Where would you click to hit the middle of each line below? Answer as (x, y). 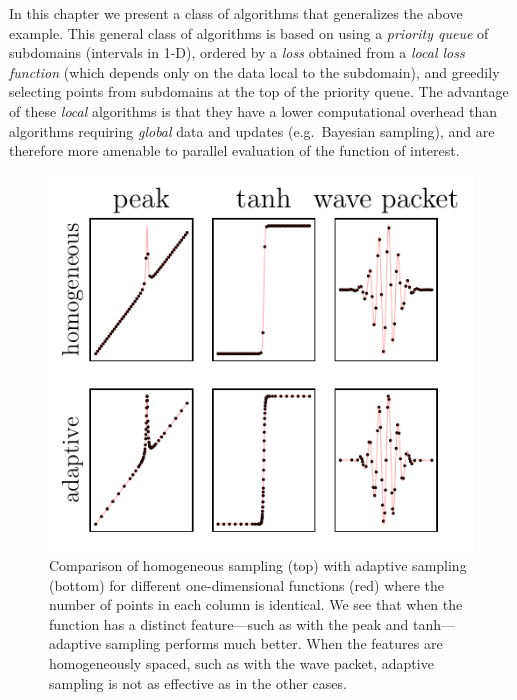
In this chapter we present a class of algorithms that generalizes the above (236, 13)
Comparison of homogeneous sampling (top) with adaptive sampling (258, 565)
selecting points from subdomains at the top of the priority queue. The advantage (259, 91)
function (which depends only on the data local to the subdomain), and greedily (254, 71)
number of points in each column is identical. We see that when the (256, 604)
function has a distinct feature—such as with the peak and (229, 623)
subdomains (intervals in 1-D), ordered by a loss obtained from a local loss (237, 52)
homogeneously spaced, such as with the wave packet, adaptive (241, 663)
